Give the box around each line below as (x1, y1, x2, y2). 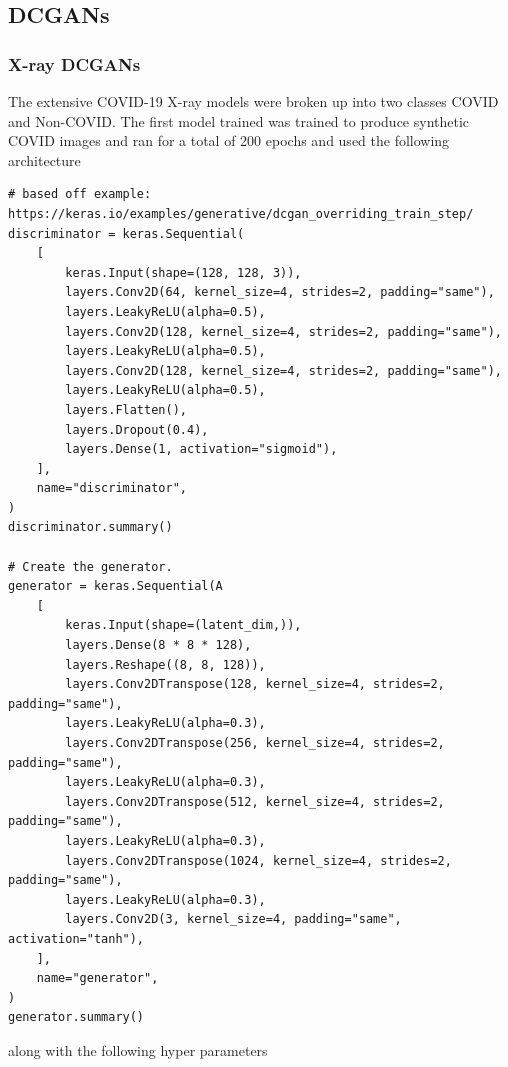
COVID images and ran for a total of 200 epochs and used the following (8, 130, 450, 151)
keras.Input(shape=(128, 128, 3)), (65, 265, 302, 280)
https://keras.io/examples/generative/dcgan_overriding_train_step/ (8, 206, 474, 221)
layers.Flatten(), (65, 402, 187, 417)
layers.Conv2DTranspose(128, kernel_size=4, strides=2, (65, 677, 445, 692)
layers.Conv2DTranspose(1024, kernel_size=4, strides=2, (65, 853, 452, 868)
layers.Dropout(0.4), (65, 422, 209, 437)
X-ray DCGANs (8, 51, 141, 76)
